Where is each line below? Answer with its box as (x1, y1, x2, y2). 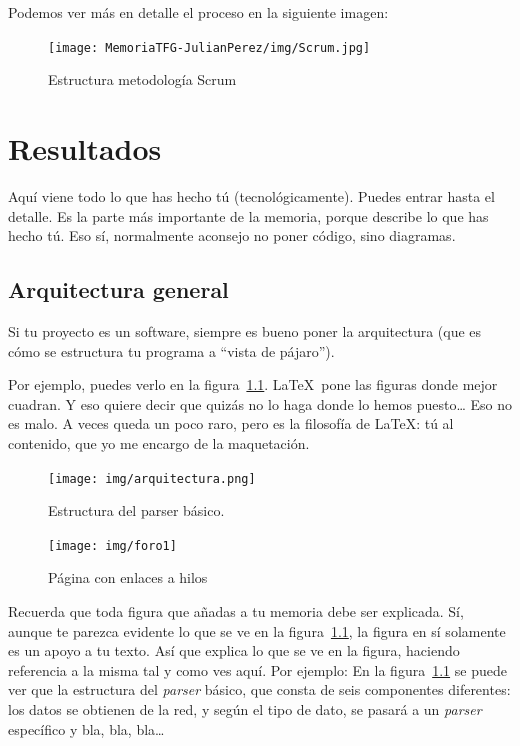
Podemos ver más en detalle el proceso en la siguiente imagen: (8, 2, 389, 22)
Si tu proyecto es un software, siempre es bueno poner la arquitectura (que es (8, 320, 482, 341)
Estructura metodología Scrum (48, 69, 237, 90)
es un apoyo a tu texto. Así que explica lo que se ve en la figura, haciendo (8, 640, 460, 661)
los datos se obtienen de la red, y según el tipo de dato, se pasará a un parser (8, 698, 482, 719)
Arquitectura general (8, 274, 229, 305)
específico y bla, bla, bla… (8, 718, 165, 739)
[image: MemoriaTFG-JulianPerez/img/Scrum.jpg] (48, 40, 371, 55)
